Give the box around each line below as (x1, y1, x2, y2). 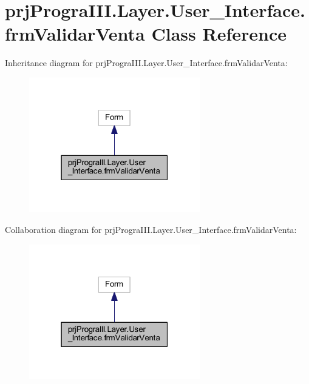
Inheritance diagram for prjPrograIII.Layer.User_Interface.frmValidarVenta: (5, 56, 288, 69)
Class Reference (151, 21, 287, 46)
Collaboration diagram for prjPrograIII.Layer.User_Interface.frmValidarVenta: (5, 223, 297, 235)
